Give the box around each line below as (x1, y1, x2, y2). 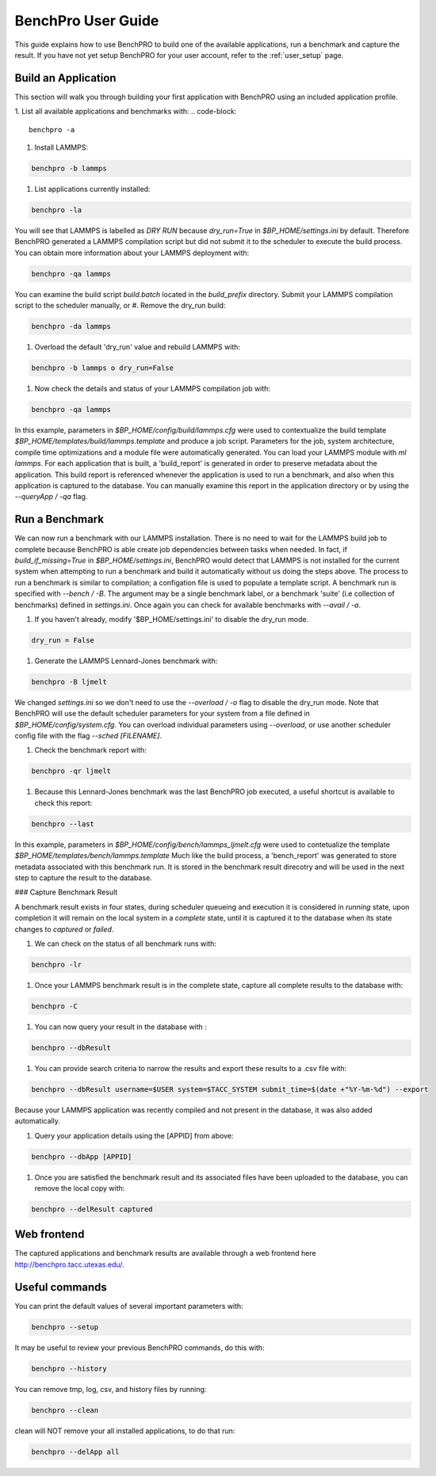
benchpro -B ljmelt (31, 677, 107, 686)
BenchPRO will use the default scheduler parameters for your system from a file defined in (14, 709, 311, 719)
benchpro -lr (31, 959, 82, 969)
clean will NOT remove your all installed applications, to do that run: (14, 1426, 235, 1436)
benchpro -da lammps (31, 322, 111, 331)
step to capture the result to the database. (14, 872, 152, 883)
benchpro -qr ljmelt (31, 767, 111, 776)
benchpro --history (31, 1363, 107, 1373)
